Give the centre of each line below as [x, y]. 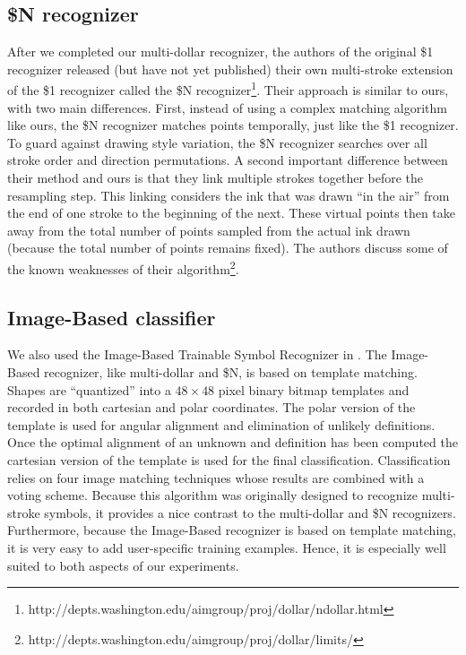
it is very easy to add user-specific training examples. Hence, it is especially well [227, 547]
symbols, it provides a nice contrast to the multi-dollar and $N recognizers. [250, 512]
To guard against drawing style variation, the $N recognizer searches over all [217, 142]
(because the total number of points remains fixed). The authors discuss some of [228, 248]
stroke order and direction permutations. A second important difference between [228, 160]
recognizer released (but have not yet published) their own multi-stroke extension [230, 69]
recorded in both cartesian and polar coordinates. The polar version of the [211, 407]
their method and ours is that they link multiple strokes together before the [216, 178]
